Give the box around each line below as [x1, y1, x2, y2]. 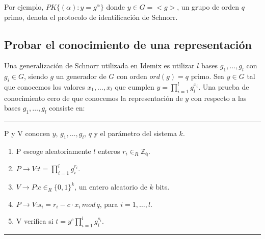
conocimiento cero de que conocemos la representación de [4, 92, 183, 103]
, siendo [23, 71, 48, 82]
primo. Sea [191, 71, 225, 82]
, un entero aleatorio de [74, 181, 147, 192]
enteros [98, 145, 120, 156]
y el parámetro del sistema [94, 128, 177, 139]
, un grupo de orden [177, 2, 240, 12]
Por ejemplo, [4, 2, 44, 12]
